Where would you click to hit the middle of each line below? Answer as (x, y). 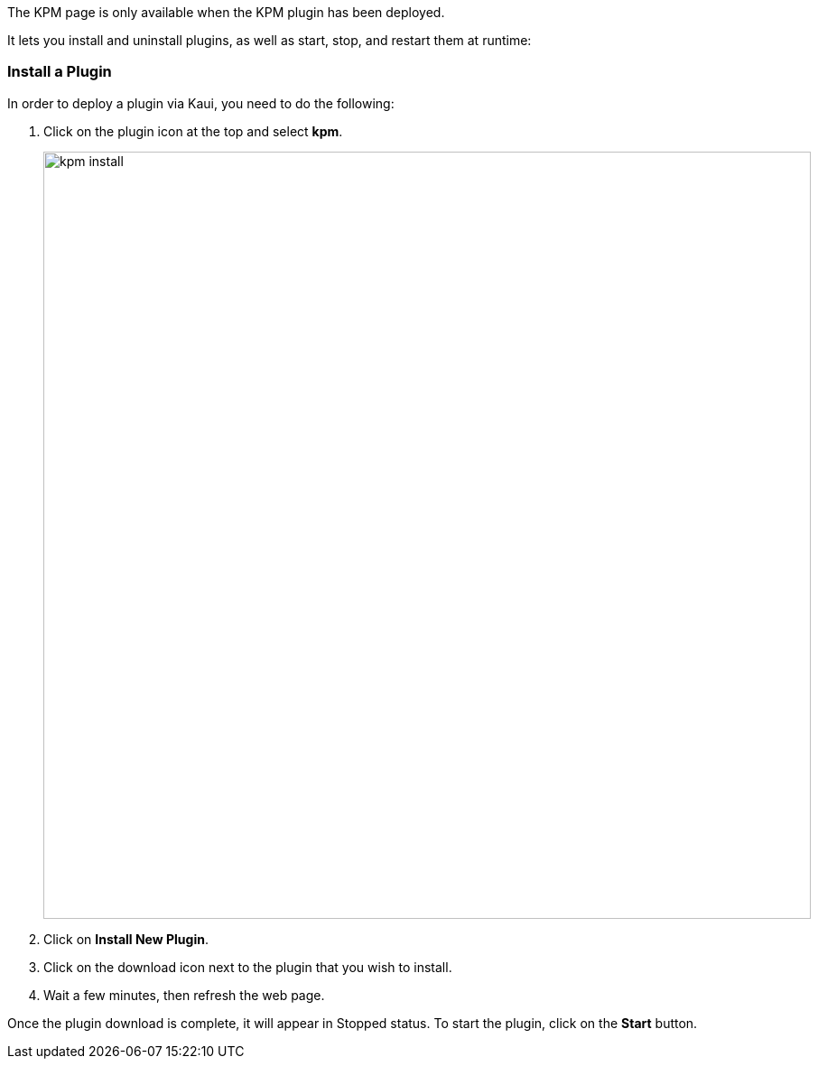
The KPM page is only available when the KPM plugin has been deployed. (226, 12)
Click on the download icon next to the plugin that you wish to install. (248, 967)
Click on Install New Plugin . (126, 939)
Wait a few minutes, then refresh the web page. (184, 995)
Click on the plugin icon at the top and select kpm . (193, 131)
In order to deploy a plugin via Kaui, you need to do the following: (201, 103)
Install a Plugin (60, 72)
